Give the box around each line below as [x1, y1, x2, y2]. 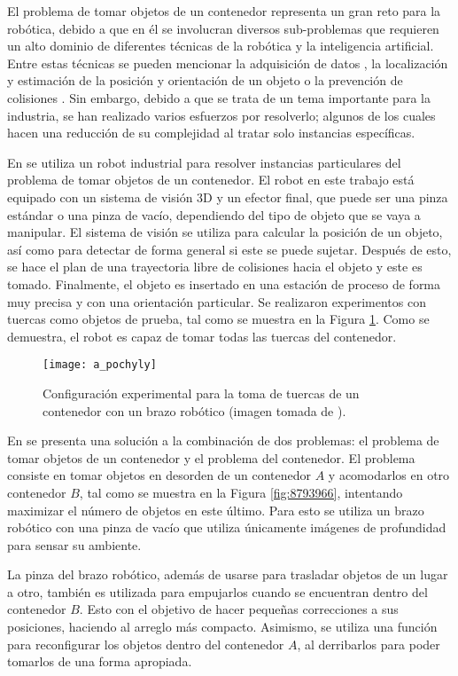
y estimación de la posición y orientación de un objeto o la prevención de [7, 71, 403, 90]
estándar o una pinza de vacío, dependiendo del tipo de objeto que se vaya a [7, 205, 421, 224]
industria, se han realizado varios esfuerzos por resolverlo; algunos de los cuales [7, 106, 436, 124]
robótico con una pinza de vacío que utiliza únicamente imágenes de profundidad [7, 518, 446, 537]
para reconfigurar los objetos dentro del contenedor [7, 634, 284, 653]
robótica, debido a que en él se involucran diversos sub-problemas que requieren [7, 19, 439, 37]
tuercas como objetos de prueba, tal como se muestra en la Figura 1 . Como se [7, 310, 430, 328]
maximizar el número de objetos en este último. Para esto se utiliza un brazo [7, 500, 424, 519]
